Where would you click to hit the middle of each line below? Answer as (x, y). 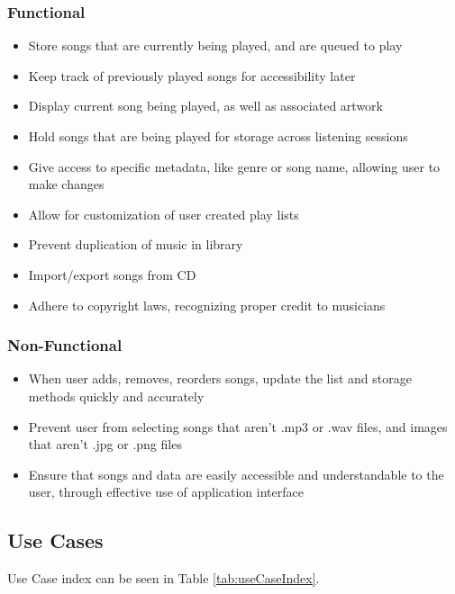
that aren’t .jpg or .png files (105, 444)
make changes (66, 184)
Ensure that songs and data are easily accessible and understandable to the (236, 474)
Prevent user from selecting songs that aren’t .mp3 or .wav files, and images (238, 426)
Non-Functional (65, 345)
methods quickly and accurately (116, 396)
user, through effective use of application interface (166, 492)
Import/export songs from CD (112, 274)
